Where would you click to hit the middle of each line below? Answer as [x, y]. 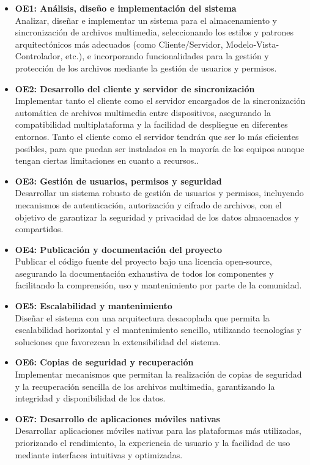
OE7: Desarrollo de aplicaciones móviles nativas [117, 418]
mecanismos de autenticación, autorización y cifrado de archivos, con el [148, 204]
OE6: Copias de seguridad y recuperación [104, 362]
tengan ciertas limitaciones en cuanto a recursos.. [107, 160]
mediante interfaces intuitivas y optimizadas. [99, 454]
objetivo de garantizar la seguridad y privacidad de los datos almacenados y [157, 217]
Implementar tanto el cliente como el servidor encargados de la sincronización [160, 101]
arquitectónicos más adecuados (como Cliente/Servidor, [119, 44]
